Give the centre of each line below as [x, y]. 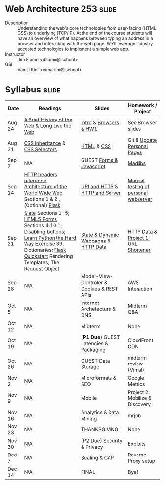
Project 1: [139, 238]
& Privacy [92, 447]
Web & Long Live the [48, 125]
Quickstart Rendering [48, 256]
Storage [90, 366]
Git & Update [142, 140]
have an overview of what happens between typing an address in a [85, 38]
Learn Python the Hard [50, 238]
